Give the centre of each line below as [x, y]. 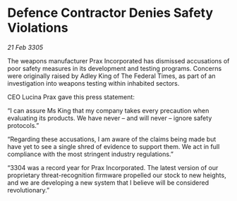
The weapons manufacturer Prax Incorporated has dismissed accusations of [119, 60]
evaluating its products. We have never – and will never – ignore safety [110, 118]
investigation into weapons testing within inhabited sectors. [93, 83]
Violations [38, 28]
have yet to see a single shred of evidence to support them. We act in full [114, 146]
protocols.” [23, 125]
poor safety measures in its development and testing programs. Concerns [115, 68]
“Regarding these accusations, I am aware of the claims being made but [112, 139]
